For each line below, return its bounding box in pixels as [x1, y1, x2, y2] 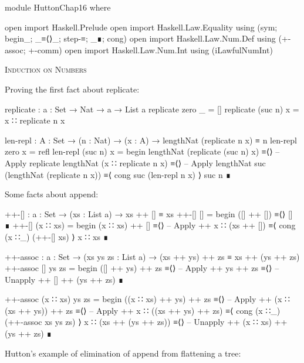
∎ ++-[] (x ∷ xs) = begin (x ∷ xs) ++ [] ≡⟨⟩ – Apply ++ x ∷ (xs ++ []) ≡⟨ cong [5, 219, 296, 231]
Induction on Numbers [5, 63, 87, 76]
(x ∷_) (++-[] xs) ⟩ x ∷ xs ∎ [5, 230, 109, 242]
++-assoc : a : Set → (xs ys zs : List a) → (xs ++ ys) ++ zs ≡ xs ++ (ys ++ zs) [5, 250, 300, 262]
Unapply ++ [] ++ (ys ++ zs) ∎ [5, 273, 124, 285]
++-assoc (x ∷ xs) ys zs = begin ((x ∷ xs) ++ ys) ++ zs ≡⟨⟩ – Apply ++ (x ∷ [5, 293, 290, 305]
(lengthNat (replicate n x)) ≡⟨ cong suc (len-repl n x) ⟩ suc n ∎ [5, 168, 231, 180]
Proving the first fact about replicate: [5, 83, 140, 95]
